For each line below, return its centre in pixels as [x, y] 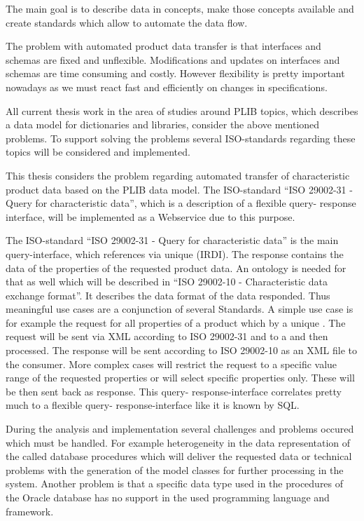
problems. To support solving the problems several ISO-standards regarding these [181, 138]
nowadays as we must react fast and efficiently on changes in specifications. [167, 87]
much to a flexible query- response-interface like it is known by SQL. [153, 405]
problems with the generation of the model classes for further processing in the [175, 469]
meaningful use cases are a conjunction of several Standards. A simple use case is [180, 309]
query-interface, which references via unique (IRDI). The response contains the [175, 253]
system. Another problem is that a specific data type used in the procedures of [175, 483]
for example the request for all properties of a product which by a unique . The [176, 322]
